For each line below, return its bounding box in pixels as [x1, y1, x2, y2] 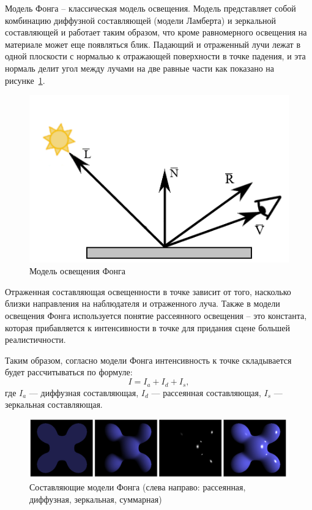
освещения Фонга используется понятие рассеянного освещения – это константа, [5, 309, 307, 322]
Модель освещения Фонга [29, 264, 125, 277]
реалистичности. [5, 333, 66, 346]
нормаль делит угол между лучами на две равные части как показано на [5, 61, 275, 74]
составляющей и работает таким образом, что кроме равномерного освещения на [5, 26, 307, 39]
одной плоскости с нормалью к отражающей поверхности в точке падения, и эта [5, 50, 306, 62]
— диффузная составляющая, [29, 386, 139, 399]
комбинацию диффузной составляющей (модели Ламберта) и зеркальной [5, 13, 277, 26]
